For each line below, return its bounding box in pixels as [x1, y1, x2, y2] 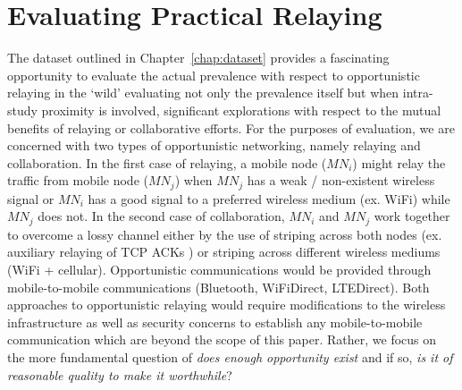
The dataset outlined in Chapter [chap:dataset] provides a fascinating [7, 48, 390, 67]
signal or [7, 189, 55, 208]
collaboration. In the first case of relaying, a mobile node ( [7, 153, 327, 172]
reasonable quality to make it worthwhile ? [7, 365, 232, 384]
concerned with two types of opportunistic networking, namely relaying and [7, 136, 421, 155]
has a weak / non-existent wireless [247, 171, 435, 190]
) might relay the [352, 153, 446, 172]
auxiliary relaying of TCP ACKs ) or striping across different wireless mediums [7, 242, 441, 261]
